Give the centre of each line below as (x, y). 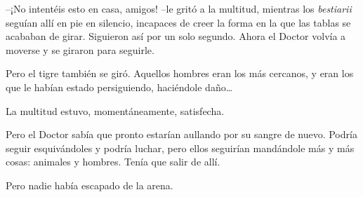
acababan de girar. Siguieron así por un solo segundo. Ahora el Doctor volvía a (176, 36)
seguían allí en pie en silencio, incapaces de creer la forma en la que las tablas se (178, 22)
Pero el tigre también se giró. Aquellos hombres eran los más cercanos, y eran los (180, 73)
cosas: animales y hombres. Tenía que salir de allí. (113, 162)
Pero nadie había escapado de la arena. (90, 185)
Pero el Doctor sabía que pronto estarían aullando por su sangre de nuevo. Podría (181, 134)
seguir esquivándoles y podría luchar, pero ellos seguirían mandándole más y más (180, 148)
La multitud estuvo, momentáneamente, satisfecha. (115, 110)
